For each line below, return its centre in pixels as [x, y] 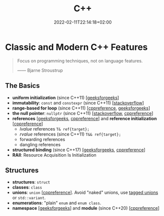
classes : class [27, 188]
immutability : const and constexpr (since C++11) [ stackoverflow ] [78, 103]
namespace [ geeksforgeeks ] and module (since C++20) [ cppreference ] [86, 208]
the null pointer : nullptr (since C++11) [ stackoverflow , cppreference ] [83, 113]
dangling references [40, 144]
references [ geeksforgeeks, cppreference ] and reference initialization [84, 118]
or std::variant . [29, 198]
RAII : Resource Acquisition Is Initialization [54, 155]
